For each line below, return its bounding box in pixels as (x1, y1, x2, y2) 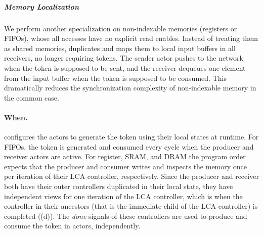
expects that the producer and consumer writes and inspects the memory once (4, 161, 247, 171)
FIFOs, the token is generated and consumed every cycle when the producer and (4, 141, 254, 152)
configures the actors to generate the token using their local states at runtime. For (4, 131, 259, 142)
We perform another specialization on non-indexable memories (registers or (4, 23, 237, 33)
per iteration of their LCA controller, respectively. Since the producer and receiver (4, 171, 259, 181)
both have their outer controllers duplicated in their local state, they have (4, 181, 233, 192)
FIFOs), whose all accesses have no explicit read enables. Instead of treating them (4, 33, 258, 43)
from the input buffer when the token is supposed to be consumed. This (4, 72, 227, 83)
